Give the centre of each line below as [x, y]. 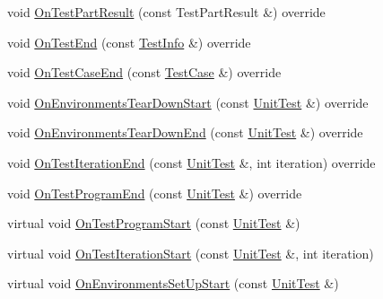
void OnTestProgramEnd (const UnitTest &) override [155, 193]
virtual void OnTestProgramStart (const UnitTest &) [154, 223]
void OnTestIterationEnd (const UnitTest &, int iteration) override [191, 162]
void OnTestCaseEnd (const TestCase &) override [144, 72]
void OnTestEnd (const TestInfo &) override [129, 42]
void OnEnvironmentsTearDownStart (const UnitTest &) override [188, 102]
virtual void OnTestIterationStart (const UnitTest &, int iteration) [191, 253]
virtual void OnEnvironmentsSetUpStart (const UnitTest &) [173, 283]
